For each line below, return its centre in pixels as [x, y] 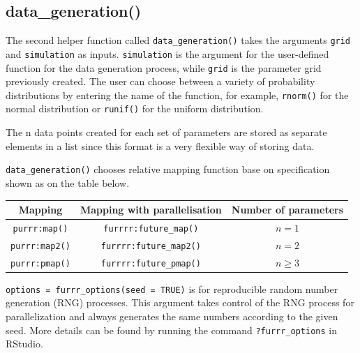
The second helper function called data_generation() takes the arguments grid [178, 40]
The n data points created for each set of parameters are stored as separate [166, 132]
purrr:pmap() [40, 263]
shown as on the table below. [68, 182]
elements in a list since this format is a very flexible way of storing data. [160, 145]
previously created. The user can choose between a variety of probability [160, 81]
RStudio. [24, 344]
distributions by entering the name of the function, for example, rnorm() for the [177, 95]
